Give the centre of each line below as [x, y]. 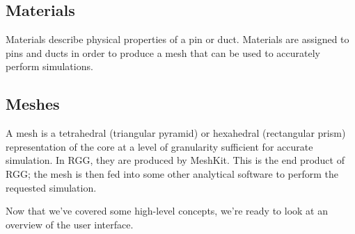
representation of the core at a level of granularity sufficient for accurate [159, 146]
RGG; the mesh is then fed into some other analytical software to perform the [172, 173]
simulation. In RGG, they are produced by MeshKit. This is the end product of [175, 160]
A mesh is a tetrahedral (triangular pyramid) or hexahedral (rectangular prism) [176, 133]
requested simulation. [51, 187]
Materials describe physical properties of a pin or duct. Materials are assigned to [177, 39]
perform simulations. [49, 66]
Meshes [33, 104]
